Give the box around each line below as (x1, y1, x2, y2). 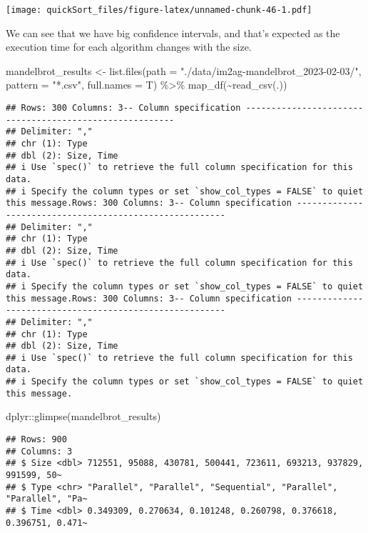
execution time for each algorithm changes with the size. (6, 39, 252, 54)
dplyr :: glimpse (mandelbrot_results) (6, 409, 161, 424)
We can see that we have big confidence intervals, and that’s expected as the (6, 25, 340, 40)
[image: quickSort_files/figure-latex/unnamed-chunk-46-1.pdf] (6, 5, 312, 15)
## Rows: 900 (6, 434, 67, 445)
